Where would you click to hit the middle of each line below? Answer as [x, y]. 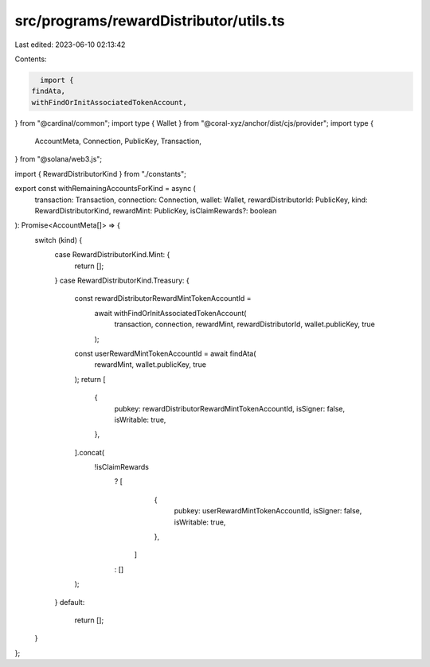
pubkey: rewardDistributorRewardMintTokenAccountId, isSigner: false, [230, 408]
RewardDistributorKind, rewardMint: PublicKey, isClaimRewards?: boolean [156, 211]
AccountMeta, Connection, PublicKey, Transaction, [118, 141]
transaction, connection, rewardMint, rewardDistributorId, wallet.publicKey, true [245, 324]
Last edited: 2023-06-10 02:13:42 [70, 45]
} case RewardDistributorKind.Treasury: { [122, 280]
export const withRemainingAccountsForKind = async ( [106, 189]
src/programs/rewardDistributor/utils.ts [150, 21]
